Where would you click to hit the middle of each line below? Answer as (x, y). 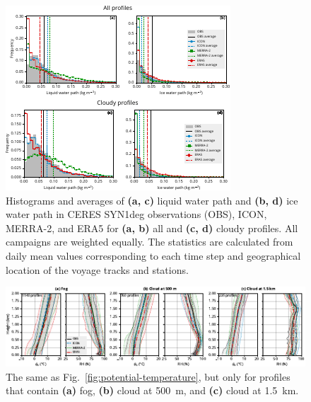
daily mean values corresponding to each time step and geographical (153, 255)
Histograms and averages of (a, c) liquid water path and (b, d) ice (152, 200)
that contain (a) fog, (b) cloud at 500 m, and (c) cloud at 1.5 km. (152, 390)
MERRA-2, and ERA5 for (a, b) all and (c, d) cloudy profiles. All (152, 228)
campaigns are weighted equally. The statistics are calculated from (149, 242)
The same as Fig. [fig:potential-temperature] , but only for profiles (148, 376)
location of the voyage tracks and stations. (97, 269)
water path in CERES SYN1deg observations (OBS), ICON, (136, 214)
